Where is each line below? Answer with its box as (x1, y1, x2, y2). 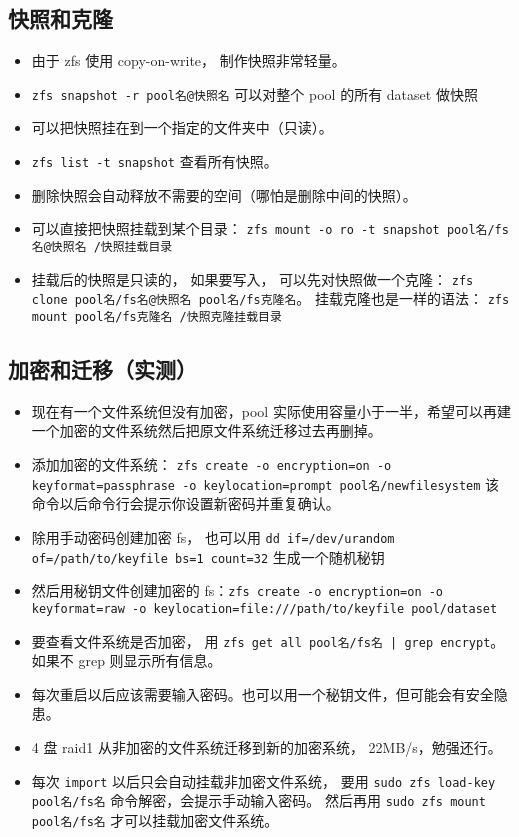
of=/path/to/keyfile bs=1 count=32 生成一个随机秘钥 (31, 546, 385, 567)
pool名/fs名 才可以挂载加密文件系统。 (31, 809, 279, 830)
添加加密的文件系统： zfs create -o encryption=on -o (31, 453, 392, 474)
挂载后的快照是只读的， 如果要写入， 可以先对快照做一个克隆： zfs (31, 268, 474, 289)
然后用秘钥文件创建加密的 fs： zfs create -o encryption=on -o (31, 580, 444, 601)
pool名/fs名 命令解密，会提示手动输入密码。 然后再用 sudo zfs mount (31, 790, 486, 811)
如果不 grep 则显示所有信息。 (31, 650, 222, 671)
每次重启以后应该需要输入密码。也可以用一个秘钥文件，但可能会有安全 (31, 683, 494, 704)
